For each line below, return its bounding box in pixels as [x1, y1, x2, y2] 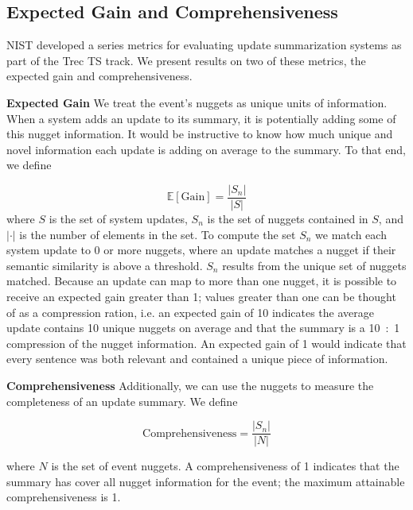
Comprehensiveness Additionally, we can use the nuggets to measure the [6, 377, 374, 393]
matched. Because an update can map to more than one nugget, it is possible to [6, 272, 397, 289]
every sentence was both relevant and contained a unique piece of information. [6, 350, 388, 367]
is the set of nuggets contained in [207, 211, 368, 227]
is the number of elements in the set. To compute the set [19, 226, 296, 242]
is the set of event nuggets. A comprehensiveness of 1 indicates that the [51, 458, 399, 474]
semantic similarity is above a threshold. [6, 257, 203, 273]
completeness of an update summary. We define [6, 392, 238, 409]
